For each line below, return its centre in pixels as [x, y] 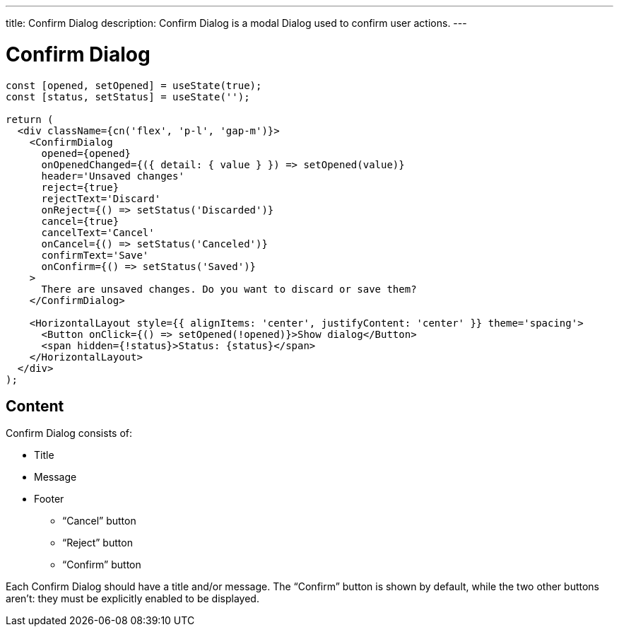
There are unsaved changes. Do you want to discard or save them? [229, 289]
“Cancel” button [99, 521]
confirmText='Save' [95, 255]
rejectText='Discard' [101, 198]
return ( [30, 119]
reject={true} [80, 187]
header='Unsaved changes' [113, 176]
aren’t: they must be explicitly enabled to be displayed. [132, 599]
